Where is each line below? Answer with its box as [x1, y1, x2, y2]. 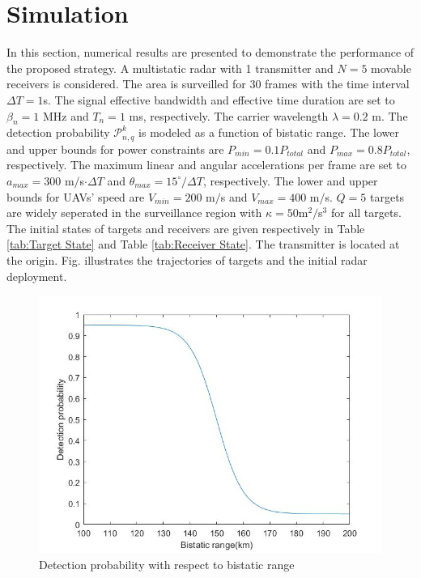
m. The [372, 107, 408, 124]
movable [371, 59, 411, 76]
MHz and [42, 107, 89, 124]
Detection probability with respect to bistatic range [39, 555, 295, 572]
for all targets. [330, 204, 402, 221]
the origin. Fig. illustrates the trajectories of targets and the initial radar [6, 251, 368, 268]
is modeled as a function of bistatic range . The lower [138, 124, 399, 141]
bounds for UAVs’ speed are [6, 188, 145, 205]
